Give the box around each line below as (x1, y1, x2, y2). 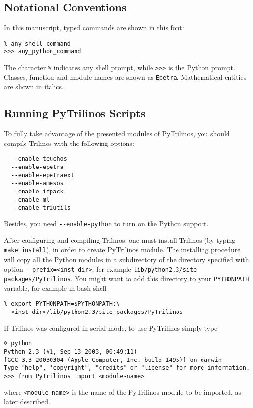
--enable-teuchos (11, 155, 67, 163)
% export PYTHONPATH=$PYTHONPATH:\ (4, 300, 120, 308)
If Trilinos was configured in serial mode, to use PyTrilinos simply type (4, 322, 218, 333)
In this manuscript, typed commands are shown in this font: (4, 23, 184, 33)
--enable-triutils (11, 204, 71, 212)
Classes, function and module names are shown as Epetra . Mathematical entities (4, 72, 247, 82)
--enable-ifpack (11, 188, 64, 195)
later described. (4, 396, 50, 407)
